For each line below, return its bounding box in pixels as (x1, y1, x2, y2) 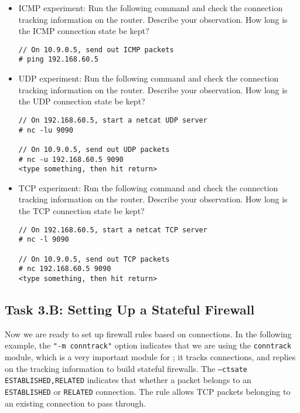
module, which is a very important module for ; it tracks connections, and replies (5, 350, 296, 363)
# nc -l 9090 (18, 235, 69, 244)
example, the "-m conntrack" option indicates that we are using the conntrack (5, 339, 292, 351)
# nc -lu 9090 (18, 126, 73, 134)
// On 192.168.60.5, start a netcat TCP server (18, 225, 207, 234)
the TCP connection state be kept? (18, 205, 145, 216)
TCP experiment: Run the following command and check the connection (18, 181, 278, 194)
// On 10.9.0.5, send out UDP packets (18, 145, 170, 154)
